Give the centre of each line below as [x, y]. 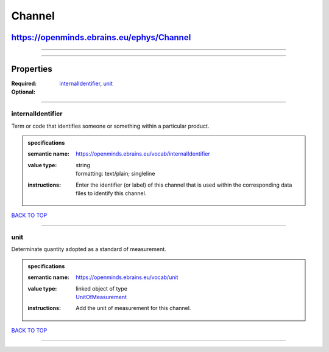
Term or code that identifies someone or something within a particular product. [110, 126]
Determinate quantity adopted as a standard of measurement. [89, 249]
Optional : [23, 92]
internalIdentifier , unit [86, 84]
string [83, 165]
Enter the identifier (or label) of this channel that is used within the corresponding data [184, 185]
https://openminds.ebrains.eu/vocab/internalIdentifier [143, 154]
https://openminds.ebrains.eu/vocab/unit [127, 277]
